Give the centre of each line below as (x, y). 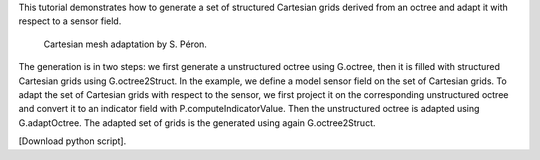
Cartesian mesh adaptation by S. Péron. (125, 44)
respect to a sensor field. (70, 21)
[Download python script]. (72, 141)
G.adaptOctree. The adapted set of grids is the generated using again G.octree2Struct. (197, 122)
